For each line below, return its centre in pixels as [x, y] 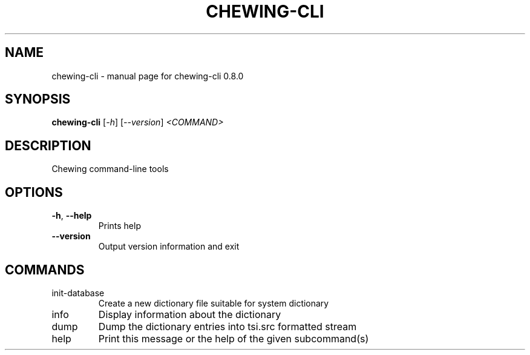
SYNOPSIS [38, 99]
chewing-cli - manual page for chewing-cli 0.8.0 [148, 76]
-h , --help [72, 216]
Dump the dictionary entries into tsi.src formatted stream [227, 326]
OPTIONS [34, 192]
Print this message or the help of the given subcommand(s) [234, 338]
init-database [78, 293]
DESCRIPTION [48, 145]
